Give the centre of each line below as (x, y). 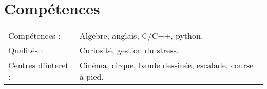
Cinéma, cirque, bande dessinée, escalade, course (166, 65)
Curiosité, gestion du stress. (129, 50)
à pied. (91, 77)
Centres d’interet (39, 65)
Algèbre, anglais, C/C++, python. (141, 36)
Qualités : (26, 50)
